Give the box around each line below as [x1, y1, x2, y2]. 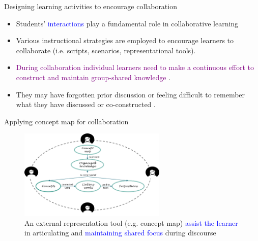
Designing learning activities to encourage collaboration [4, 1, 177, 11]
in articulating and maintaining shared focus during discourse [24, 227, 216, 238]
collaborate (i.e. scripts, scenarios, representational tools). [16, 45, 196, 55]
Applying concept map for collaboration [4, 116, 129, 126]
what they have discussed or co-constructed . [16, 99, 156, 110]
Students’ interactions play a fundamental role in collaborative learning [16, 18, 239, 28]
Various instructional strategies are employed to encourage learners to [16, 35, 234, 46]
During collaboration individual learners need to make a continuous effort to [16, 62, 254, 73]
